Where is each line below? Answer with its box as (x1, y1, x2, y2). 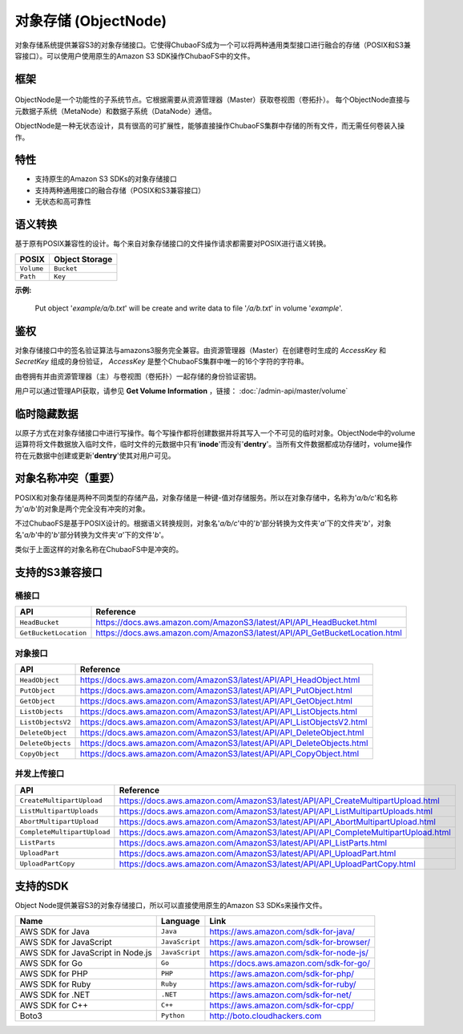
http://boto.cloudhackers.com (209, 1010, 322, 1021)
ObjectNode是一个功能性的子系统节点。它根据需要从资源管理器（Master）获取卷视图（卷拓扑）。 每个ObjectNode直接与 (14, 95, 410, 104)
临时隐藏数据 (14, 407, 79, 420)
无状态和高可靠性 (34, 197, 91, 206)
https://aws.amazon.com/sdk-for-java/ (209, 926, 356, 937)
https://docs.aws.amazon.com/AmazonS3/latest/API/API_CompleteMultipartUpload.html (119, 826, 452, 837)
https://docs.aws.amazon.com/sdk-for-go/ (209, 957, 370, 968)
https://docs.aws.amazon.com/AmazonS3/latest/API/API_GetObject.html (79, 695, 352, 707)
